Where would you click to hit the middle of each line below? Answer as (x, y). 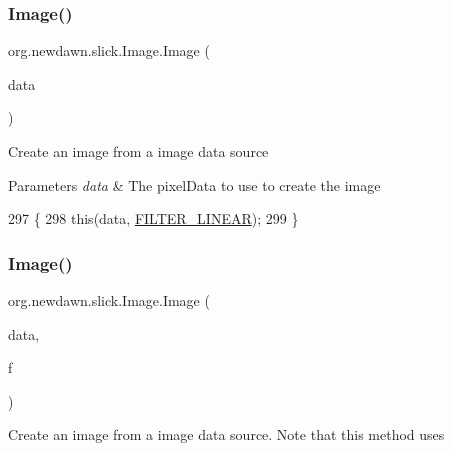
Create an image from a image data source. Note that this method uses (226, 434)
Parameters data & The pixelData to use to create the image (194, 184)
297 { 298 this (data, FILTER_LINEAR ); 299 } (153, 218)
